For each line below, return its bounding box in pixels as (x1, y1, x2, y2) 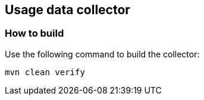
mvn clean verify (5, 67, 85, 77)
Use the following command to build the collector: (5, 49, 200, 59)
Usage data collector (5, 2, 130, 17)
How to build (5, 27, 64, 40)
